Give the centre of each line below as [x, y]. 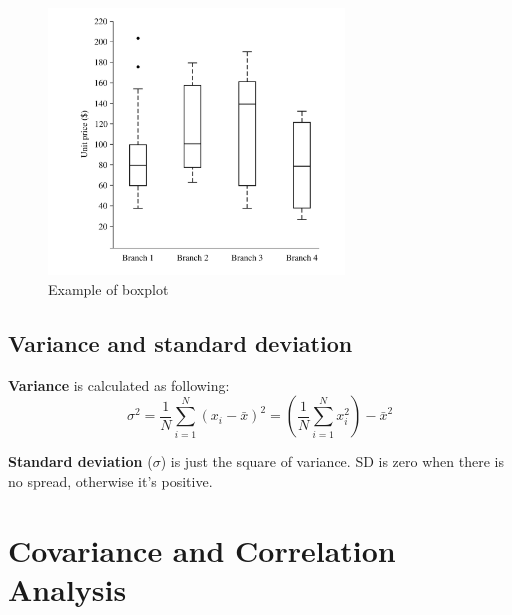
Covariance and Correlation [202, 549]
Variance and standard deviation [180, 342]
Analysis [67, 588]
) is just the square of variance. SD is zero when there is [332, 461]
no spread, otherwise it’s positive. [110, 480]
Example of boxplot [108, 288]
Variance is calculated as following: [119, 384]
